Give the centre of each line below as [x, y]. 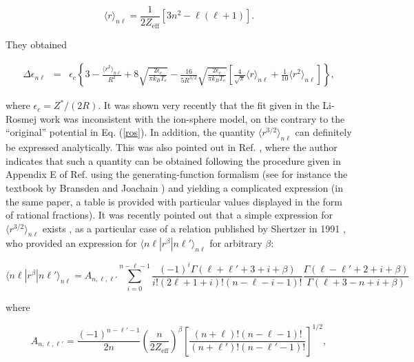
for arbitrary [236, 243]
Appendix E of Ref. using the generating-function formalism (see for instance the [177, 174]
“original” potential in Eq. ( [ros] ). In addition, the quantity [131, 132]
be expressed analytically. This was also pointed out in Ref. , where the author [172, 147]
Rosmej [21, 118]
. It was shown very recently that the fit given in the [209, 105]
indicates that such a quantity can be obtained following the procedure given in [173, 160]
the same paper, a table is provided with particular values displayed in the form [174, 201]
